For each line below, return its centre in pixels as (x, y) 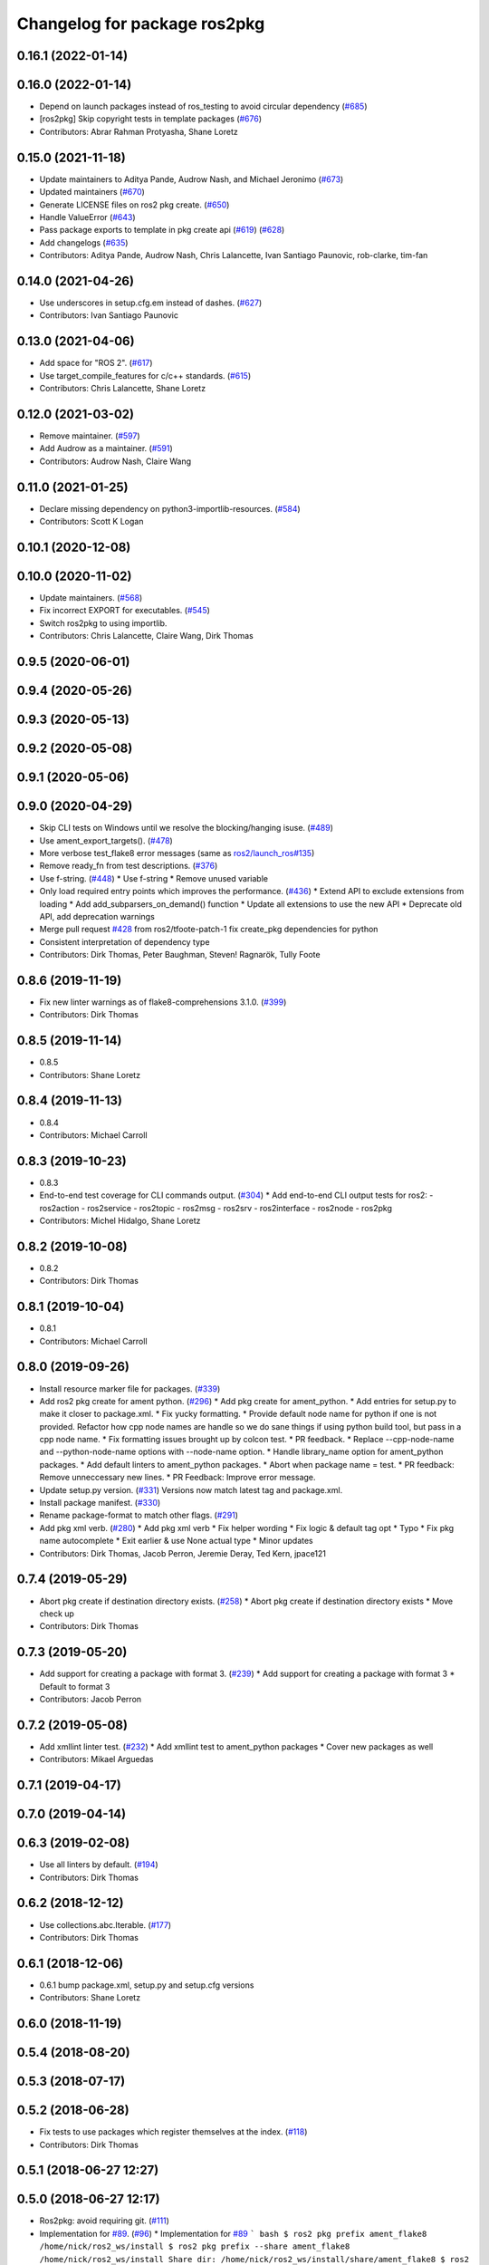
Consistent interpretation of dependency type (125, 941)
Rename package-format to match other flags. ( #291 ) (139, 1515)
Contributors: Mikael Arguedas (96, 1759)
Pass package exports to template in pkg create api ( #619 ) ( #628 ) (162, 230)
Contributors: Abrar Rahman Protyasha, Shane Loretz (139, 131)
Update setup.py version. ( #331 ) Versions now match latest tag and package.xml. (191, 1489)
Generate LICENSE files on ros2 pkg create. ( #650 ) (134, 205)
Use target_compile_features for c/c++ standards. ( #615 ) (145, 375)
